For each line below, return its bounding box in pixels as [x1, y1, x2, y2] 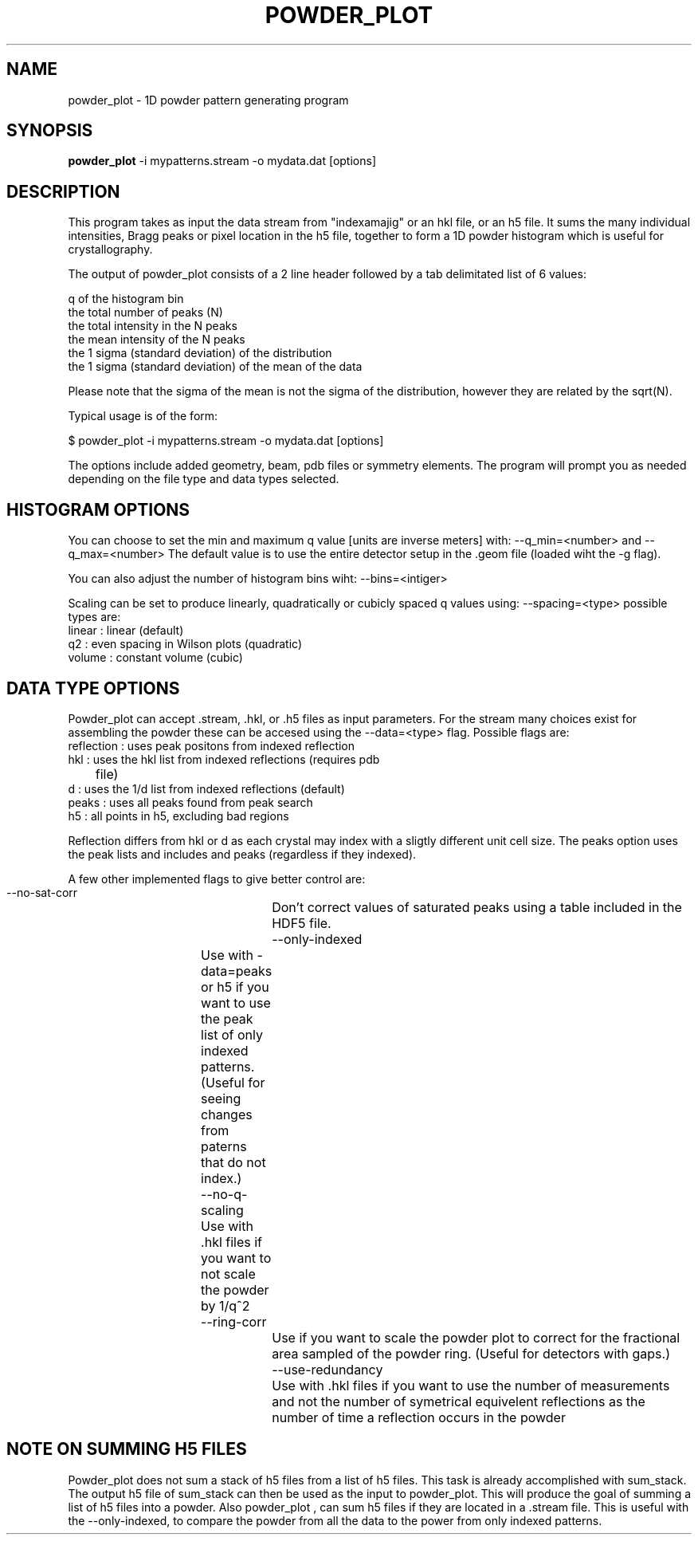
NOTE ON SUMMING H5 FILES [6, 1439, 247, 1460]
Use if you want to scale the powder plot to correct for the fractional [272, 1329, 680, 1346]
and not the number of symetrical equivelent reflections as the [272, 1393, 645, 1409]
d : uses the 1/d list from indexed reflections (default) [68, 781, 345, 796]
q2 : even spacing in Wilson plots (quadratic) [68, 637, 302, 651]
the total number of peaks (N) [68, 305, 223, 320]
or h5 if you [201, 978, 269, 995]
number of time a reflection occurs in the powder [272, 1409, 566, 1425]
